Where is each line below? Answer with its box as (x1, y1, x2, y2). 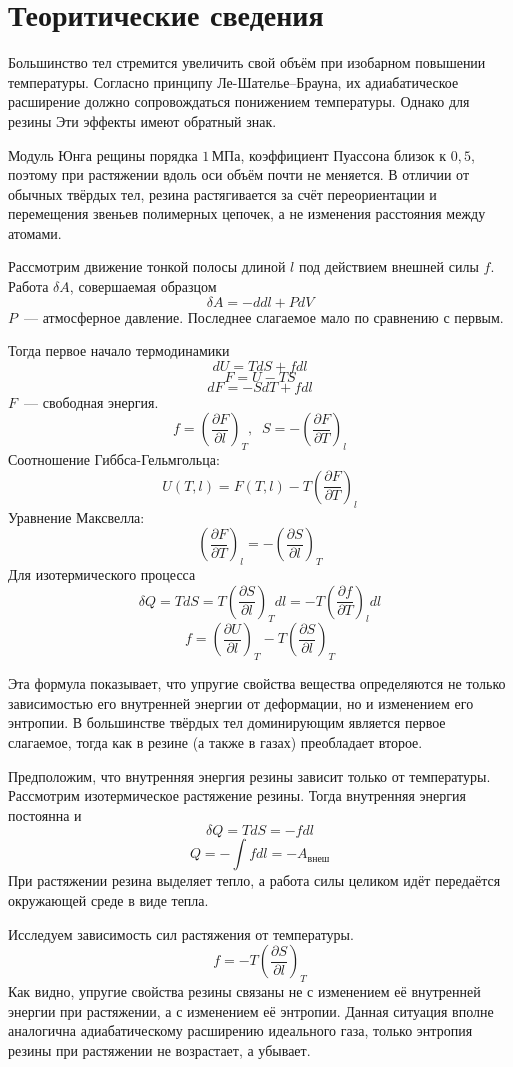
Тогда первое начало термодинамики (8, 340, 230, 361)
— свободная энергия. (24, 391, 159, 412)
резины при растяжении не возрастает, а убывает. (8, 1039, 311, 1060)
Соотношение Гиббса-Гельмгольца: (8, 449, 220, 470)
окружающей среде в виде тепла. (8, 889, 209, 910)
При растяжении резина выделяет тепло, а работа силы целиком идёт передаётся (8, 870, 501, 891)
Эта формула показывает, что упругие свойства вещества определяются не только (8, 673, 506, 694)
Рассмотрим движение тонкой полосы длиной (8, 256, 286, 277)
